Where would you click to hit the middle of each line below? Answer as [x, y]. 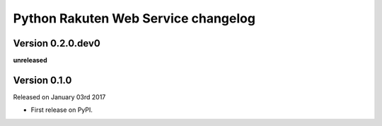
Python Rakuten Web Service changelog [134, 18]
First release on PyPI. [62, 110]
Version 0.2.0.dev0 [57, 43]
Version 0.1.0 [42, 80]
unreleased [30, 61]
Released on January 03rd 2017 [59, 97]
